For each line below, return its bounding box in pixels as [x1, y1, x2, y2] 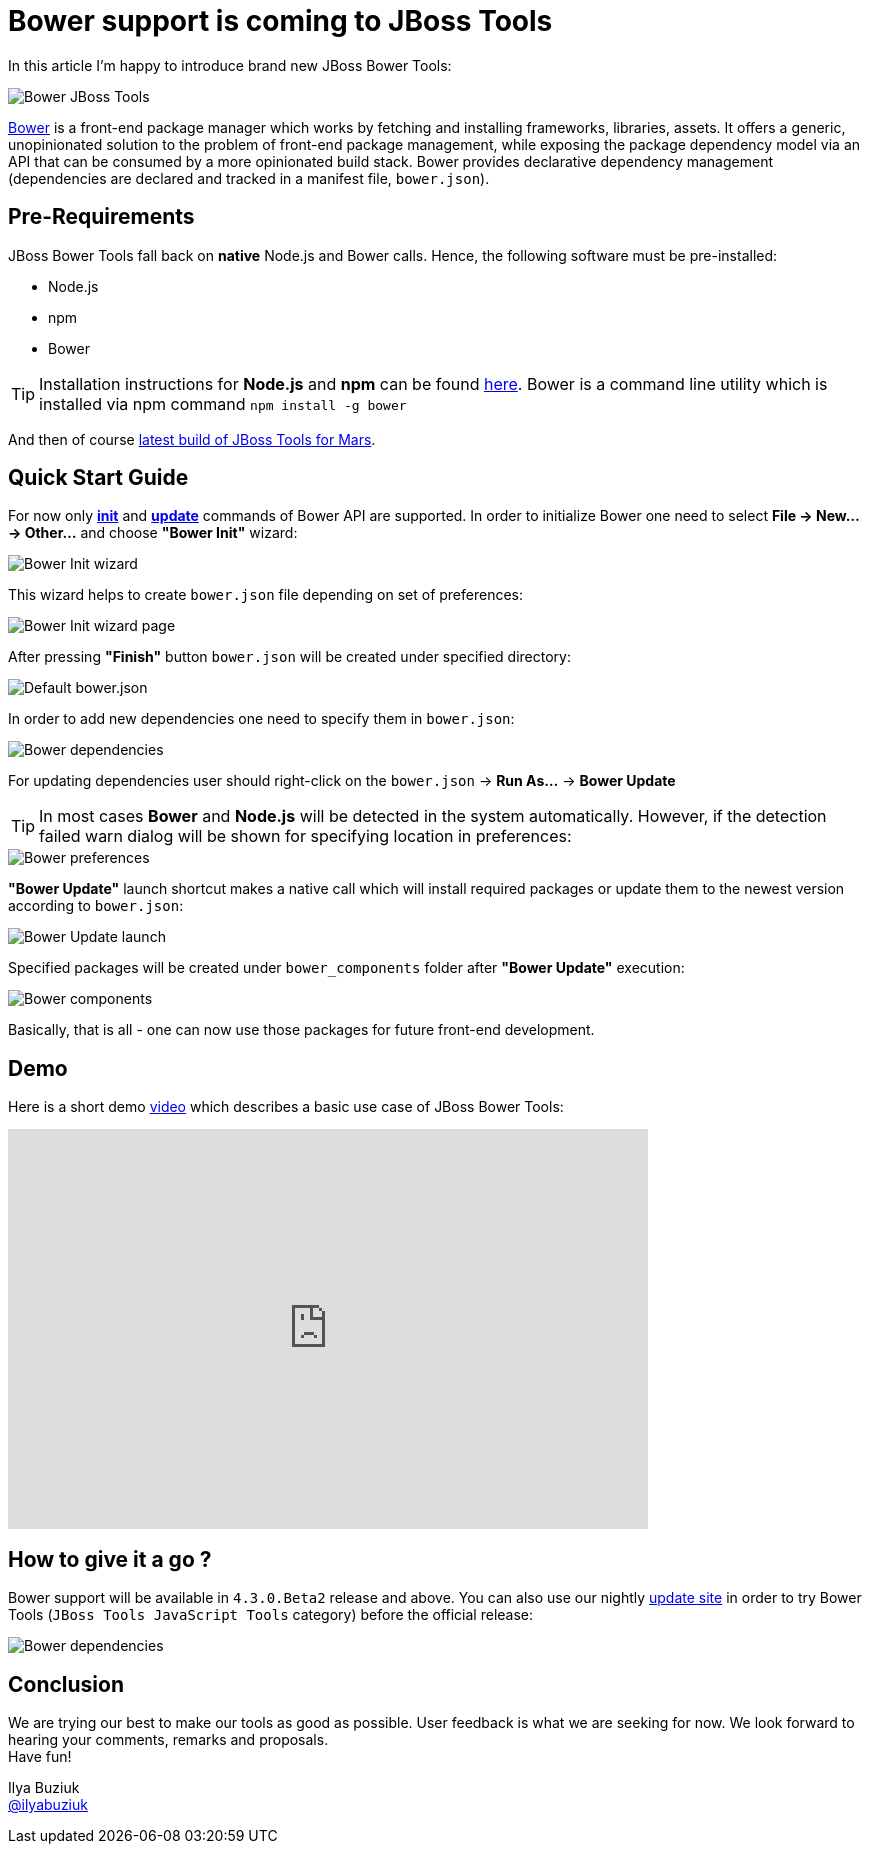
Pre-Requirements [8, 204, 195, 230]
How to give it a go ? [8, 1546, 212, 1572]
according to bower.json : [8, 897, 184, 915]
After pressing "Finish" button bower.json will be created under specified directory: [8, 648, 572, 666]
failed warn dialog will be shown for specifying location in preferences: [39, 826, 572, 847]
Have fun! [8, 1747, 72, 1765]
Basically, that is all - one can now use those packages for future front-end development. [8, 1021, 595, 1039]
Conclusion [8, 1671, 125, 1697]
